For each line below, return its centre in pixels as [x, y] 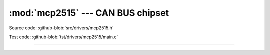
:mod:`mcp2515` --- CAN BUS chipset [89, 13]
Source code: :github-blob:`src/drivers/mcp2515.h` [61, 28]
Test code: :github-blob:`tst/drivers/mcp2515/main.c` [64, 37]
